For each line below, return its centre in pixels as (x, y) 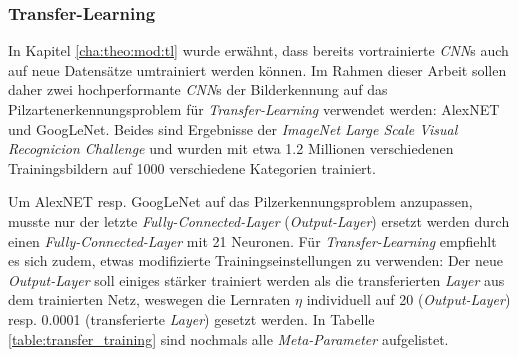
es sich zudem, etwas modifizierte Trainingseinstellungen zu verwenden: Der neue (255, 260)
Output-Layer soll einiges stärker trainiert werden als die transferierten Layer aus (256, 279)
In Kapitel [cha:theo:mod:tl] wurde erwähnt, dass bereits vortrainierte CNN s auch (258, 50)
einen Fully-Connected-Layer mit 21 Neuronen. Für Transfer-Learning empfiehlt (252, 240)
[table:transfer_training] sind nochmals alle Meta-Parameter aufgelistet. (228, 338)
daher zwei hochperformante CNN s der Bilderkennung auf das (198, 89)
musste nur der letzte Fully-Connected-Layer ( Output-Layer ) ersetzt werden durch (259, 220)
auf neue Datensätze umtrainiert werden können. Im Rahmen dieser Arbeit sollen (257, 69)
